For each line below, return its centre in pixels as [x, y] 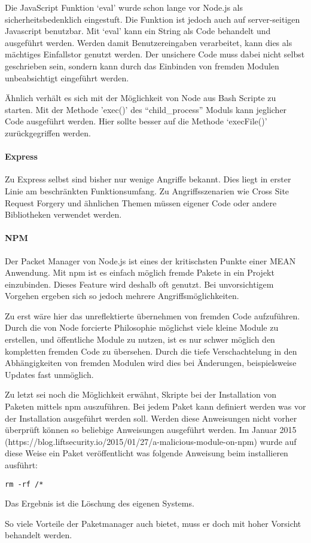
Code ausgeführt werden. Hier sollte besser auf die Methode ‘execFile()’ [136, 121]
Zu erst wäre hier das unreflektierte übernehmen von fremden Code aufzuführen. [153, 315]
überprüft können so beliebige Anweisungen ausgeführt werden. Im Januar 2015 [151, 430]
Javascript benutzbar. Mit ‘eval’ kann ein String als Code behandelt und [138, 31]
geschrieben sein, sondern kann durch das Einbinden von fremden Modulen [142, 65]
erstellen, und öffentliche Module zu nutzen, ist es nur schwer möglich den [140, 339]
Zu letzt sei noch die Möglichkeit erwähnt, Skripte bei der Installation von [141, 394]
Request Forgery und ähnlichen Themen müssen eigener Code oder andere [141, 202]
